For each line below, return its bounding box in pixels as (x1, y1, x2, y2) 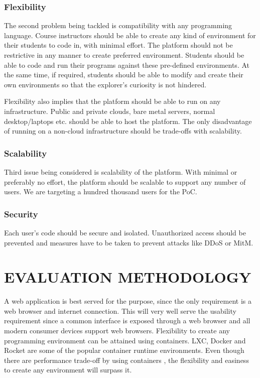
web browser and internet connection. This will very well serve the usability (4, 305, 236, 316)
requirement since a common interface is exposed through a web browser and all (4, 315, 250, 326)
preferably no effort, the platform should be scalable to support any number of (4, 176, 246, 187)
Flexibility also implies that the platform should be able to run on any (4, 96, 221, 106)
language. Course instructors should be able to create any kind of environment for (4, 30, 256, 40)
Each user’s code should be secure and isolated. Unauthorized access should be (4, 227, 246, 237)
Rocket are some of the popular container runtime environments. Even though (4, 345, 244, 355)
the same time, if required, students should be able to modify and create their (4, 69, 243, 80)
